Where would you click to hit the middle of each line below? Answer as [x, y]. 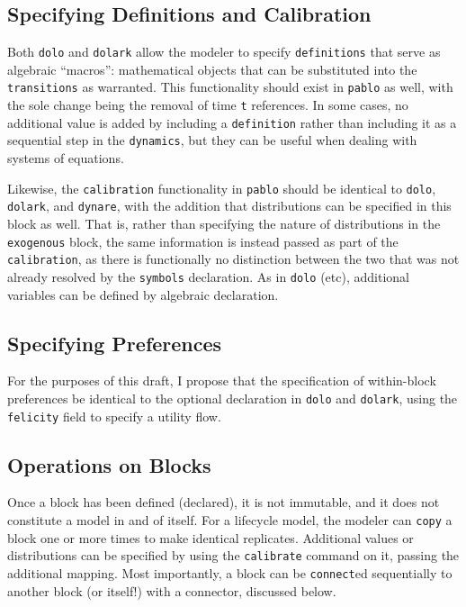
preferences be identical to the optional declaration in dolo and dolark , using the [233, 398]
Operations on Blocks [109, 464]
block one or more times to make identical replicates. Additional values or [211, 537]
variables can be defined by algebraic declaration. [143, 294]
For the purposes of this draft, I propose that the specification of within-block [222, 381]
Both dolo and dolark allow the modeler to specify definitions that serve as [224, 52]
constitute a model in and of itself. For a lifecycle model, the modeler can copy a [230, 520]
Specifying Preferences [115, 343]
